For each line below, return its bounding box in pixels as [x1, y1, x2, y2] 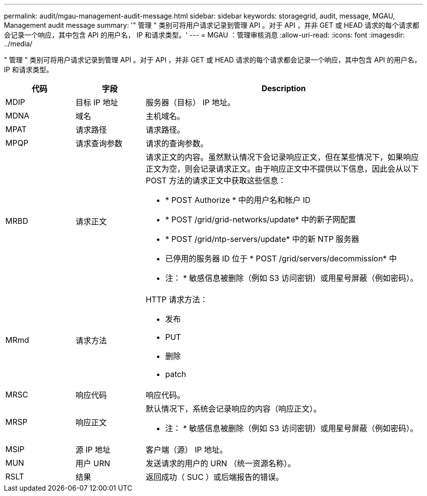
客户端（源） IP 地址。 [145, 445, 228, 455]
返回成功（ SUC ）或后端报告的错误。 [145, 472, 284, 482]
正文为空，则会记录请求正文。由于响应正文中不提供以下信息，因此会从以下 [145, 164, 419, 174]
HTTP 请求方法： [145, 295, 208, 304]
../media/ [4, 40, 33, 48]
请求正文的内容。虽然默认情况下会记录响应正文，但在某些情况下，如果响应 [145, 152, 419, 162]
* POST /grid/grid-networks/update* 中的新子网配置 [165, 215, 356, 224]
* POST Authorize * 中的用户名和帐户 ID [165, 195, 311, 205]
